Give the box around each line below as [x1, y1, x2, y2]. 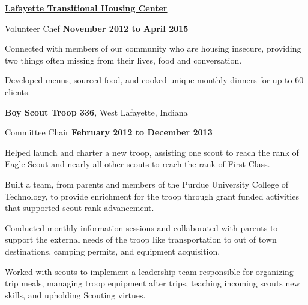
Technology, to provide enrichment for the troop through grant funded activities [5, 189, 299, 202]
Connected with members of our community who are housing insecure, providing [5, 42, 301, 55]
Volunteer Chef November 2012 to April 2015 [5, 22, 189, 34]
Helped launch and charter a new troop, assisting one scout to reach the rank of [5, 146, 299, 158]
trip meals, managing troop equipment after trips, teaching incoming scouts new [5, 277, 300, 289]
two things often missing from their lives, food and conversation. [5, 53, 242, 66]
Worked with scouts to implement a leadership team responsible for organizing [5, 265, 294, 277]
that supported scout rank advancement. [5, 201, 154, 214]
